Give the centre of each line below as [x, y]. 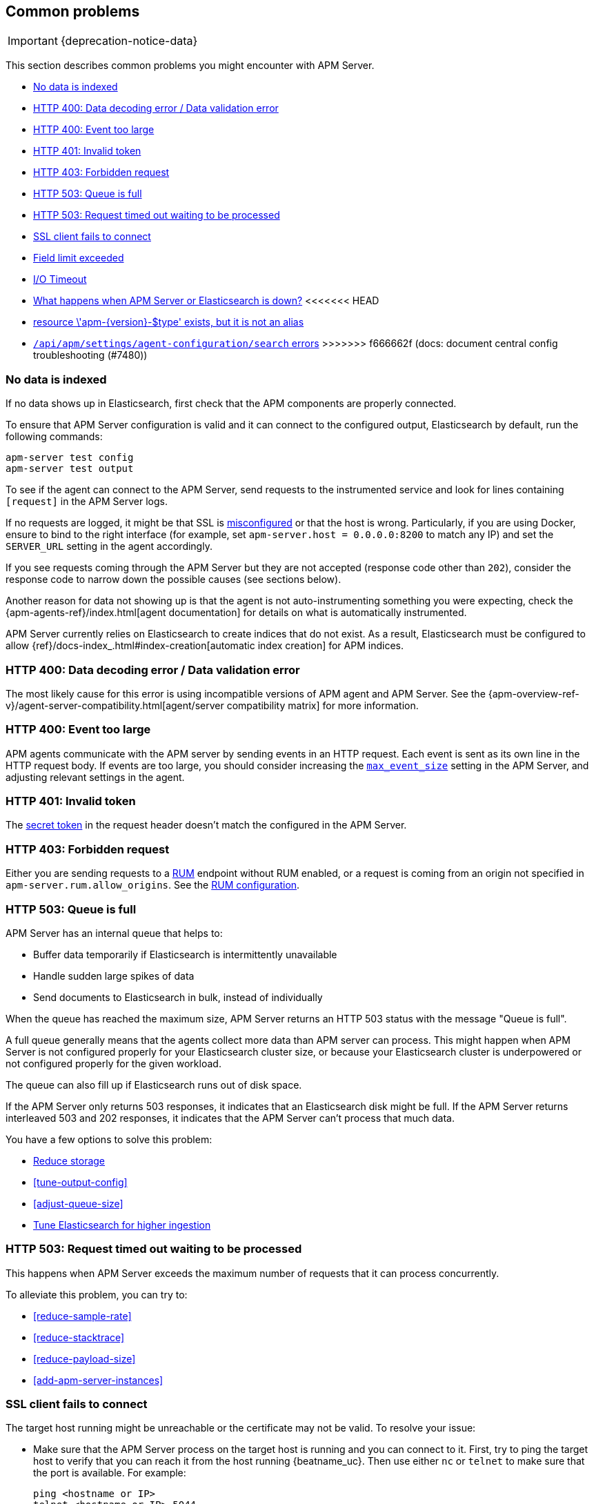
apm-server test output [70, 469]
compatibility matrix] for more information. [323, 705]
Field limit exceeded [79, 258]
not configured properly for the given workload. [113, 1063]
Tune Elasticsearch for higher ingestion [122, 1225]
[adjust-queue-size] [78, 1203]
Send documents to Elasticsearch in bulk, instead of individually [178, 997]
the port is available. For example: [110, 1473]
